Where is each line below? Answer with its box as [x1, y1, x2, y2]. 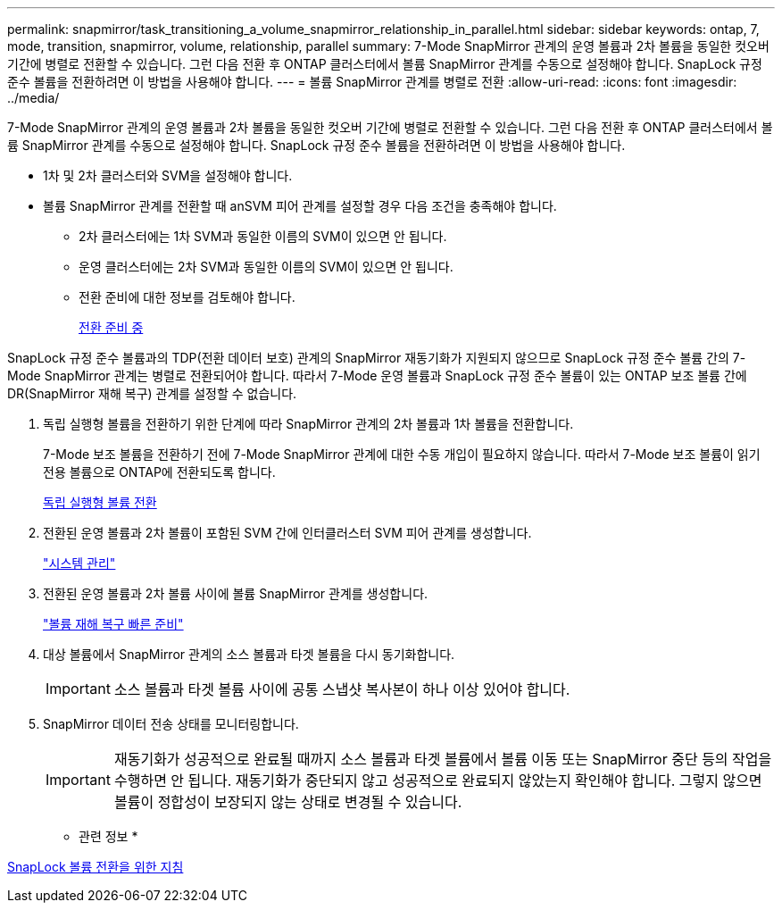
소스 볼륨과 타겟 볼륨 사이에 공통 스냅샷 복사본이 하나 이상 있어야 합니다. [113, 680, 570, 698]
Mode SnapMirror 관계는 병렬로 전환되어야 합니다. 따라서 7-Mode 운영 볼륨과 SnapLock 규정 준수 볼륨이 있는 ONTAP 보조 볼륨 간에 [7, 368, 747, 383]
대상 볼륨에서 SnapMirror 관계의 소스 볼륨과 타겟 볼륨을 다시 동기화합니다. [43, 647, 455, 662]
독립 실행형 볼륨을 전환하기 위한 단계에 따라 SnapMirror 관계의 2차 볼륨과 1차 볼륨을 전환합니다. [43, 416, 574, 431]
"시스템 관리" [43, 555, 116, 571]
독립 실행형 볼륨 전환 [43, 495, 157, 510]
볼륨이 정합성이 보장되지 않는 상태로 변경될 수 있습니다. [113, 793, 462, 811]
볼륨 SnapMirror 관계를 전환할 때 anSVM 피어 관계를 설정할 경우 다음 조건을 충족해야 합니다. [43, 198, 557, 213]
